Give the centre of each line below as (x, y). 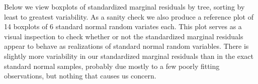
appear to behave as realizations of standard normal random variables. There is (126, 46)
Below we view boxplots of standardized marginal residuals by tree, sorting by (124, 7)
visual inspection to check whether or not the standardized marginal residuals (124, 36)
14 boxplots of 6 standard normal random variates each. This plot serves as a (123, 26)
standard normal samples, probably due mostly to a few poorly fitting (112, 66)
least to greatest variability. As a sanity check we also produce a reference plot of (129, 16)
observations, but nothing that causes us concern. (80, 76)
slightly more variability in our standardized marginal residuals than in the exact (129, 56)
